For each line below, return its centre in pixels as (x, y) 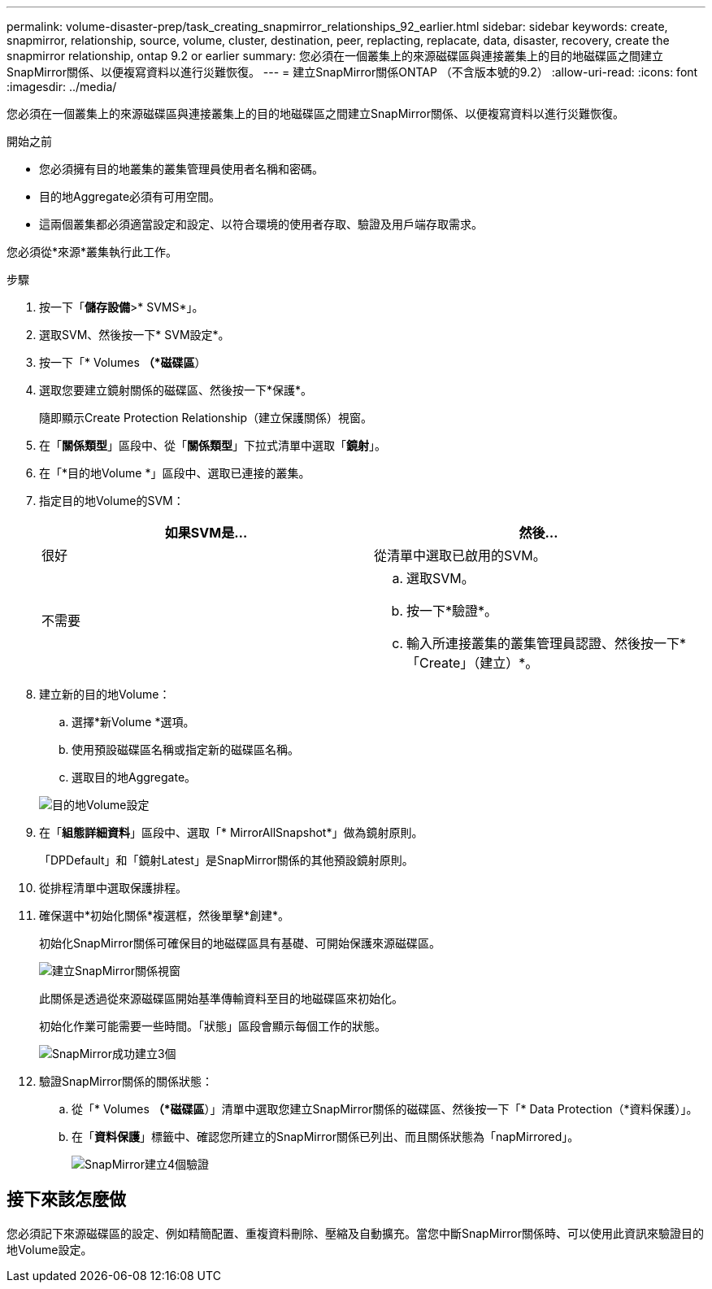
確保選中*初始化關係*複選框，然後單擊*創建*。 (165, 915)
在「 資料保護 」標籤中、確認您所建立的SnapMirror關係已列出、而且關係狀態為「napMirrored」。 (326, 1137)
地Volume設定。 (50, 1249)
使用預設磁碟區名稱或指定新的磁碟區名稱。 (185, 749)
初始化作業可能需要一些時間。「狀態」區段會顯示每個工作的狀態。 (213, 1026)
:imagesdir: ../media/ (62, 87)
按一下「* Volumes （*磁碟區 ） (123, 362)
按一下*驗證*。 (452, 611)
